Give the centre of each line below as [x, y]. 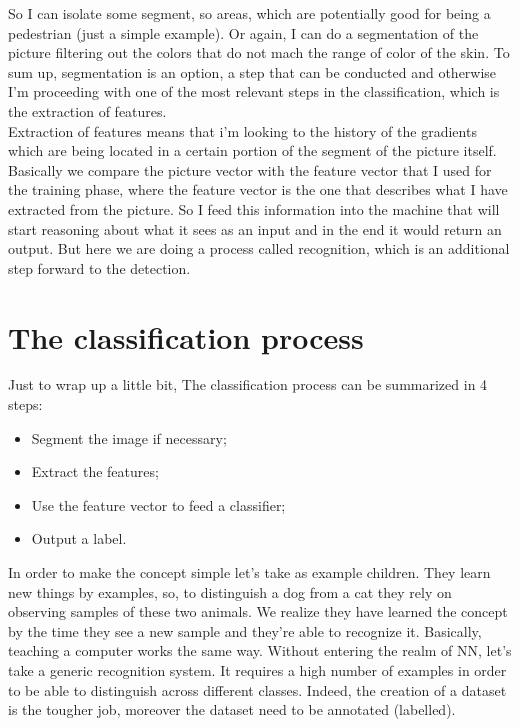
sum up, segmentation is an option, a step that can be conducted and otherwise [252, 71]
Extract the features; [95, 471]
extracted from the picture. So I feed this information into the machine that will [254, 208]
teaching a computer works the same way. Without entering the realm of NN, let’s [260, 650]
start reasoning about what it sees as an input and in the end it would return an [255, 228]
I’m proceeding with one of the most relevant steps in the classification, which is [254, 91]
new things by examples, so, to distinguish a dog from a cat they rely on [230, 591]
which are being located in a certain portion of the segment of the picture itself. [252, 150]
